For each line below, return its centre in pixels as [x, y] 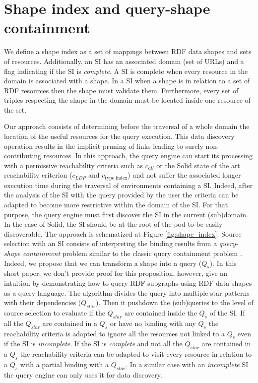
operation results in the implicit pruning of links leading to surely [104, 146]
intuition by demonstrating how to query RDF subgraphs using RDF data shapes [128, 283]
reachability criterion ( [38, 175]
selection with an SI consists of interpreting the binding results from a [111, 243]
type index [116, 178]
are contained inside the [161, 313]
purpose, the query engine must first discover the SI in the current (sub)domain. [126, 214]
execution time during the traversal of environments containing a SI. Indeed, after [129, 185]
